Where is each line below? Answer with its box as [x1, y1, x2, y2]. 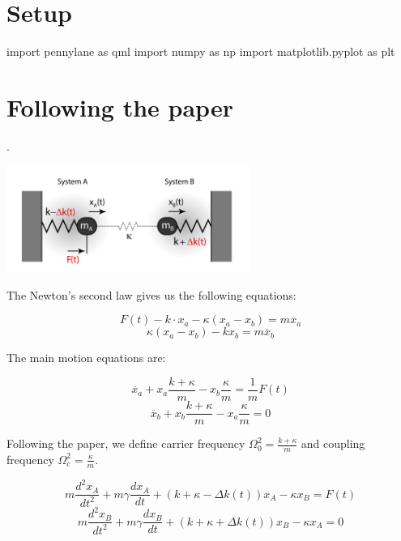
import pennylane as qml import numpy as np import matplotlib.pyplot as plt [6, 43, 395, 60]
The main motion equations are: [6, 349, 166, 366]
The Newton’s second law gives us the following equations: [6, 286, 296, 303]
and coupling [301, 435, 365, 452]
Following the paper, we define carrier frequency [6, 435, 245, 452]
